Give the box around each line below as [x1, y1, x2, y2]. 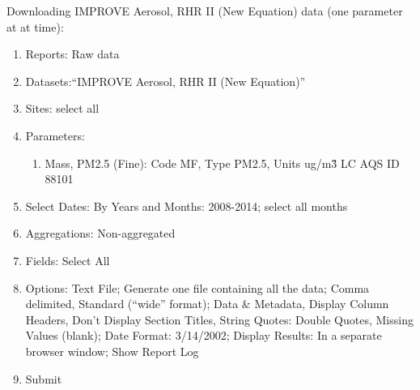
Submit [25, 370, 62, 387]
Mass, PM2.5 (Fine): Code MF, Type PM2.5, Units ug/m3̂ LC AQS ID [45, 154, 400, 171]
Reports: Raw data [25, 45, 120, 62]
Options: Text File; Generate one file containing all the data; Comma [25, 279, 370, 296]
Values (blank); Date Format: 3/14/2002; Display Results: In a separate [25, 327, 382, 344]
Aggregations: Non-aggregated [25, 225, 176, 242]
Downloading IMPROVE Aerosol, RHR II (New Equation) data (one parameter [6, 2, 403, 19]
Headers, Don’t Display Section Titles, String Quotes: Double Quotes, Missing [25, 311, 414, 328]
